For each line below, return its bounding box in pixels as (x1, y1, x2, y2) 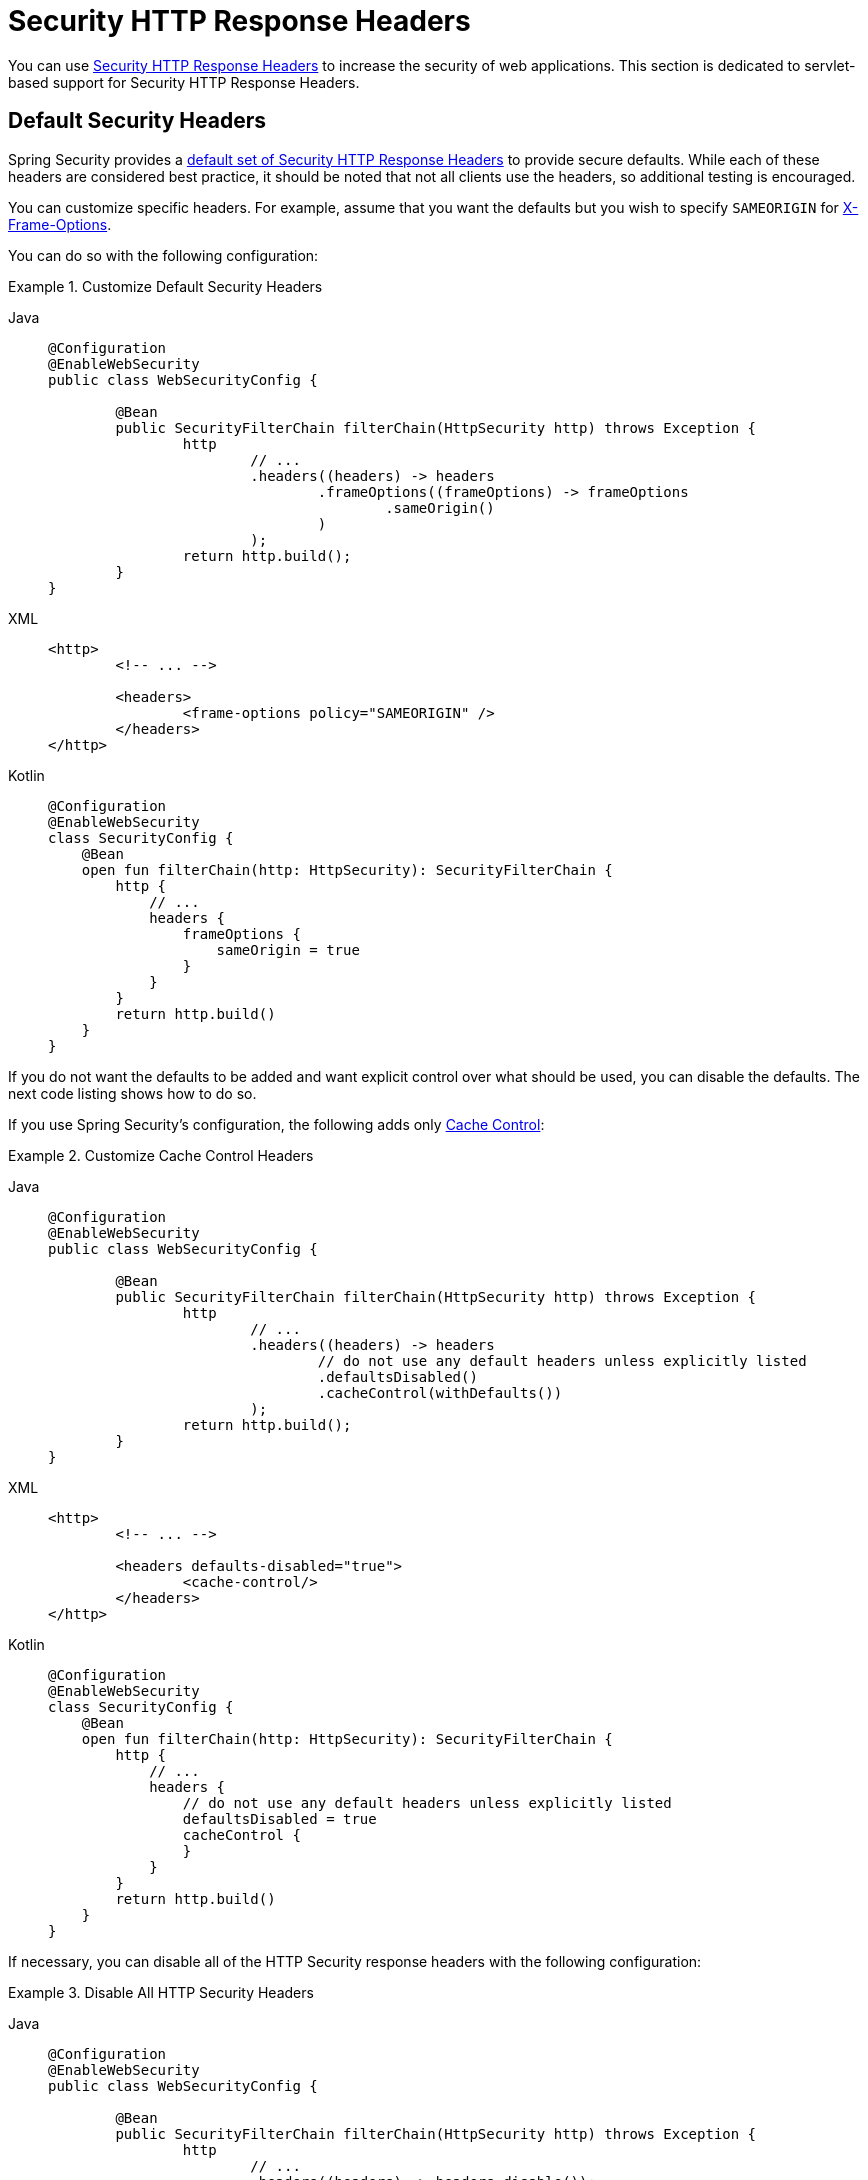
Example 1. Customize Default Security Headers (8, 277, 323, 295)
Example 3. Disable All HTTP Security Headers (8, 1983, 314, 2001)
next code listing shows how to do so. (8, 1084, 257, 1102)
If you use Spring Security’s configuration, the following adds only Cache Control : (8, 1115, 545, 1133)
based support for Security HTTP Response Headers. (8, 73, 360, 91)
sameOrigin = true (216, 941, 360, 958)
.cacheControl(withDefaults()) (317, 1384, 563, 1401)
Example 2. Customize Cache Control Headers (8, 1146, 314, 1164)
